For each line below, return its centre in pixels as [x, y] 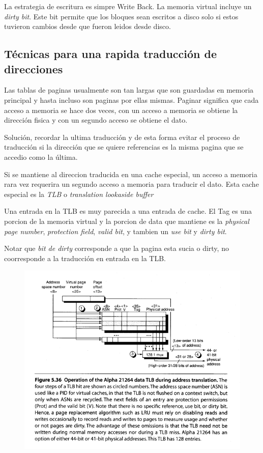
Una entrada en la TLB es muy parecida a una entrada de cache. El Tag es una [128, 211]
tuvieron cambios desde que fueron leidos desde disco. [87, 26]
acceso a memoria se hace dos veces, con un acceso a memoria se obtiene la [121, 110]
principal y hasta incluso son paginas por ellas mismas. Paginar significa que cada [131, 100]
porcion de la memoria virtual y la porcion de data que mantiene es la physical [127, 221]
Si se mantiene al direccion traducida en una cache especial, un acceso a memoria [131, 174]
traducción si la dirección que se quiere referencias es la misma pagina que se [124, 147]
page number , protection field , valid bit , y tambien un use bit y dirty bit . [115, 231]
